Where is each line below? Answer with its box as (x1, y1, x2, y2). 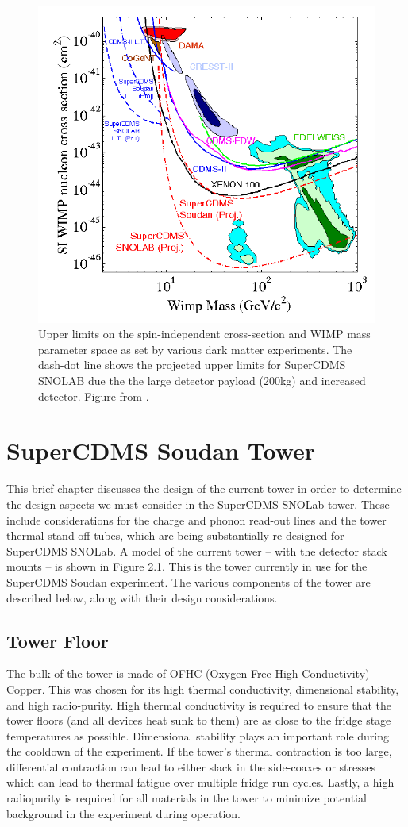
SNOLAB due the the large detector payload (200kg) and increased (38, 372, 366, 389)
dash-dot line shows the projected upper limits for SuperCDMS (38, 356, 346, 373)
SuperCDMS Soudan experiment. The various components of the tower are (6, 573, 371, 590)
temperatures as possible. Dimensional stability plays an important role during (6, 727, 390, 744)
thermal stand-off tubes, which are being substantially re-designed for (6, 527, 344, 544)
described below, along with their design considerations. (6, 589, 278, 606)
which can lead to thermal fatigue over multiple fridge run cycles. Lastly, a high (6, 774, 395, 790)
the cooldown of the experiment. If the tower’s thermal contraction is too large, (6, 743, 392, 760)
